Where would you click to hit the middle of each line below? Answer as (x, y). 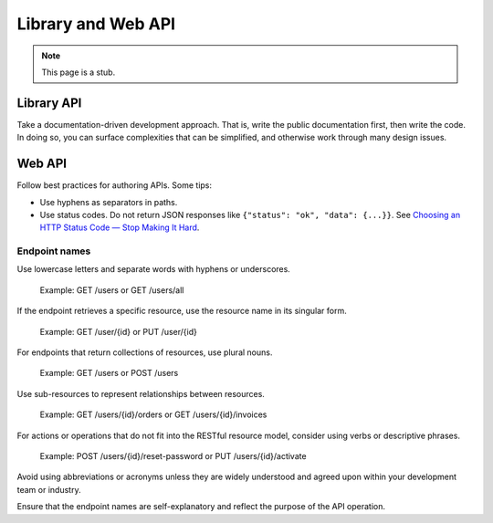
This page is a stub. (79, 72)
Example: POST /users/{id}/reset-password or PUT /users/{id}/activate (173, 455)
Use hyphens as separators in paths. (109, 202)
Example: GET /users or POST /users (109, 373)
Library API (49, 103)
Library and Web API (96, 24)
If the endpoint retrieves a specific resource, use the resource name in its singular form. (182, 311)
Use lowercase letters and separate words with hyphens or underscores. (154, 269)
